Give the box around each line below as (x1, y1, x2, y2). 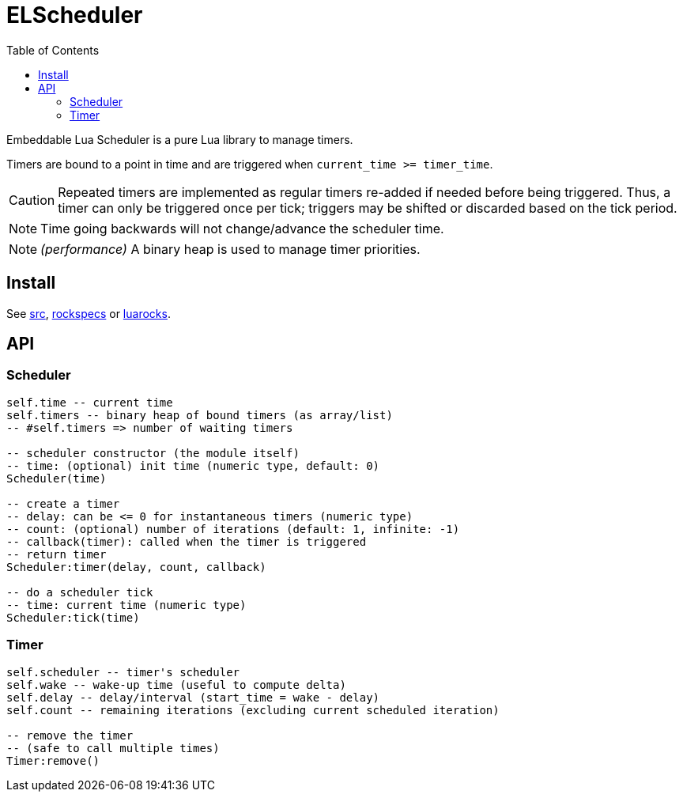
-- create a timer (6, 497, 120, 510)
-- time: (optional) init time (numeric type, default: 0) (6, 459, 380, 472)
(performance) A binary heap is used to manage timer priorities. (40, 240, 421, 257)
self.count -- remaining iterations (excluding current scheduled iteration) (6, 703, 500, 717)
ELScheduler (6, 2, 143, 28)
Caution (9, 191, 55, 208)
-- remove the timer (6, 728, 134, 742)
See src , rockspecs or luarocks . (6, 306, 171, 320)
